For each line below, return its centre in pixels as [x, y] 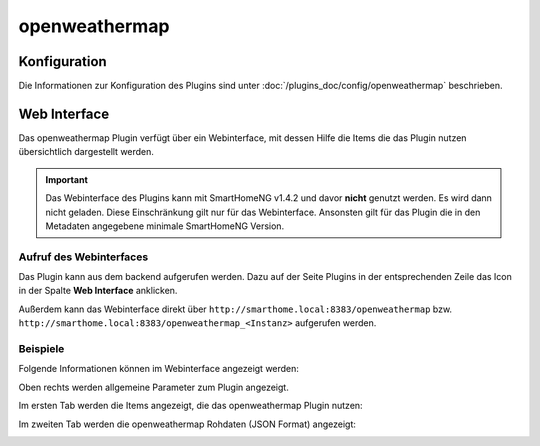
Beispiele [41, 348]
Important [67, 179]
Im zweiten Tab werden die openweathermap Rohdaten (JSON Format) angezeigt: [187, 424]
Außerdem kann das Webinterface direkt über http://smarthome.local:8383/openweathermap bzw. [235, 309]
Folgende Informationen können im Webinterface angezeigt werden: [159, 369]
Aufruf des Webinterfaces [83, 257]
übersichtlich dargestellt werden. [86, 152]
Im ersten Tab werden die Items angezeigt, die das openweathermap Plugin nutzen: [191, 406]
